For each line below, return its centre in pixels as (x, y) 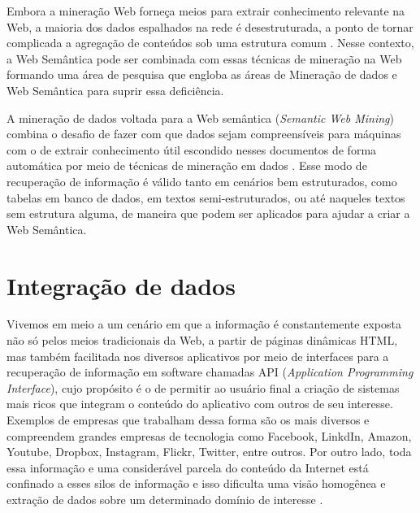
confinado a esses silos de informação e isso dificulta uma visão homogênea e (196, 483)
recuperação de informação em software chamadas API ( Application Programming (210, 372)
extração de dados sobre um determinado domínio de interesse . (165, 499)
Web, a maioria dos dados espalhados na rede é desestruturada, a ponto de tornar (210, 26)
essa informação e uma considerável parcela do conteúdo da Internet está (188, 467)
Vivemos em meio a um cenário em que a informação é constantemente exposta (204, 324)
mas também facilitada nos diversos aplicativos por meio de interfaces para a (198, 356)
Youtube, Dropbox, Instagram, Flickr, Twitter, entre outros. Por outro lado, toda (209, 452)
